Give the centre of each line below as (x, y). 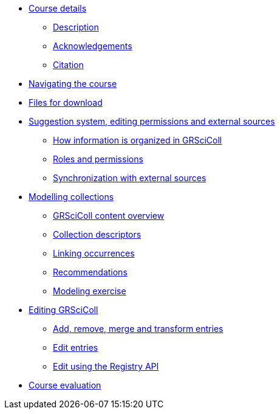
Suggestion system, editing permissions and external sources (152, 121)
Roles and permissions (98, 159)
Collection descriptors (97, 234)
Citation (68, 65)
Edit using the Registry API (106, 366)
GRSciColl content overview (109, 216)
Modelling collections (71, 197)
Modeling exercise (90, 291)
